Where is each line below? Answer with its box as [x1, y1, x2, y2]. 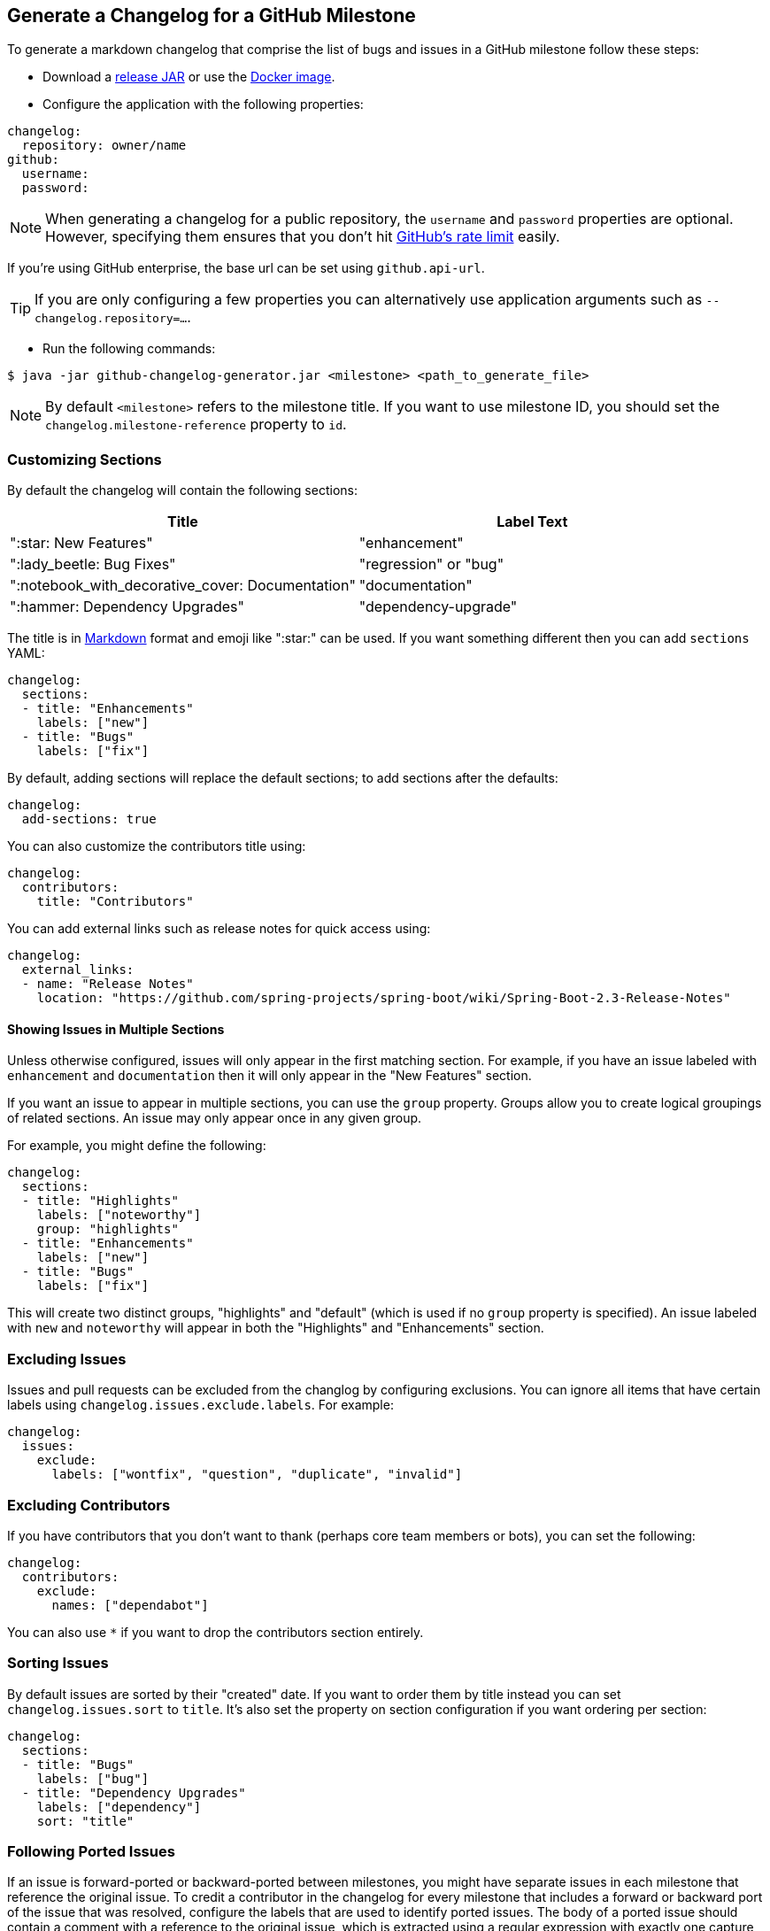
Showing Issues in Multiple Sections [7, 1021, 225, 1037]
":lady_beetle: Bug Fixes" [10, 555, 176, 574]
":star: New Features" [10, 534, 153, 552]
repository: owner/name [21, 138, 187, 153]
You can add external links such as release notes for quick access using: [7, 921, 431, 937]
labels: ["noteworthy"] [36, 1208, 202, 1223]
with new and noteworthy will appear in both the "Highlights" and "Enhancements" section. [7, 1320, 544, 1336]
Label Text [497, 513, 568, 531]
